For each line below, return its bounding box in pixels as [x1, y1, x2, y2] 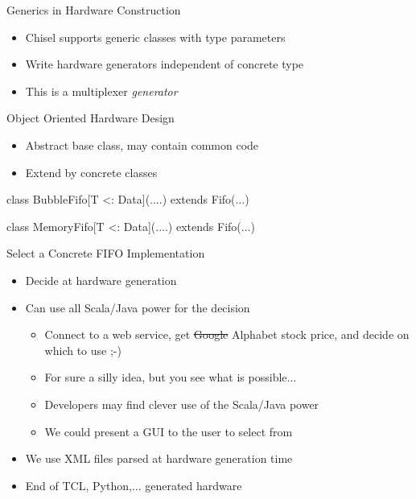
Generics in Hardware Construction [6, 2, 181, 18]
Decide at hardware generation [25, 271, 177, 288]
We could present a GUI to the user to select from [44, 423, 293, 439]
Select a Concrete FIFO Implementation [6, 245, 205, 262]
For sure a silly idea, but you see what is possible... [44, 369, 297, 386]
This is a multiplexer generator [25, 82, 178, 99]
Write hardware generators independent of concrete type [25, 56, 304, 72]
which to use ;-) [44, 341, 122, 358]
